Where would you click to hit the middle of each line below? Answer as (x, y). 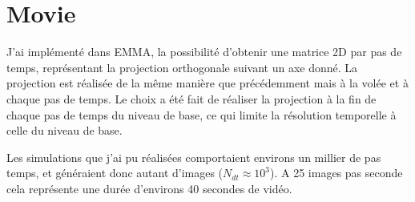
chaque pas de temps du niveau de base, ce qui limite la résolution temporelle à (201, 114)
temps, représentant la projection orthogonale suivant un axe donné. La (182, 67)
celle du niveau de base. (64, 130)
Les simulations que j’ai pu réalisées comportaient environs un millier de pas (194, 157)
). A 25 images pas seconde (336, 173)
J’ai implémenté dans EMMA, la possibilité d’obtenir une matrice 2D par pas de (204, 52)
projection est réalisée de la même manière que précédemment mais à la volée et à (207, 83)
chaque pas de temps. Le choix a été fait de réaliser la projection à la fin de (191, 98)
